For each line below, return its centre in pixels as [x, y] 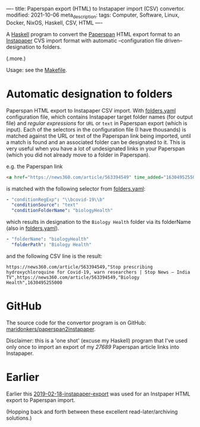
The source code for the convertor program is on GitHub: [76, 322]
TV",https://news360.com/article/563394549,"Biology [73, 277]
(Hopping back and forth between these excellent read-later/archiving [92, 412]
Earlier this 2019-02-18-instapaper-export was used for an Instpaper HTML [98, 394]
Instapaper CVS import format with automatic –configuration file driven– [94, 40]
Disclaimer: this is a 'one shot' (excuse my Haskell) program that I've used [97, 340]
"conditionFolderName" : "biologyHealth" [62, 211]
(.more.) [16, 58]
